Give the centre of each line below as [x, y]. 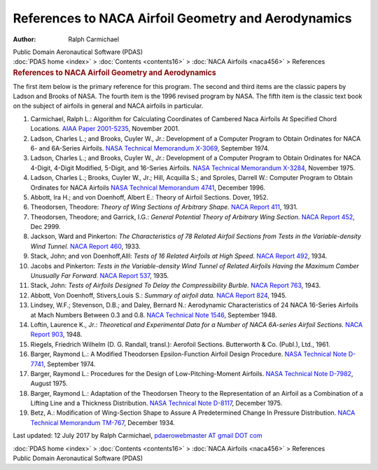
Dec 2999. [45, 227]
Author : [24, 39]
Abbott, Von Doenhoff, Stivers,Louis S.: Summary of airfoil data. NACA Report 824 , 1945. [159, 295]
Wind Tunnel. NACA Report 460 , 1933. [86, 246]
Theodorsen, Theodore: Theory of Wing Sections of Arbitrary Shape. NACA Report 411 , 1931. [164, 207]
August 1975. [49, 383]
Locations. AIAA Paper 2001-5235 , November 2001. [105, 129]
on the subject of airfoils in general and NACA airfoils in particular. [108, 106]
